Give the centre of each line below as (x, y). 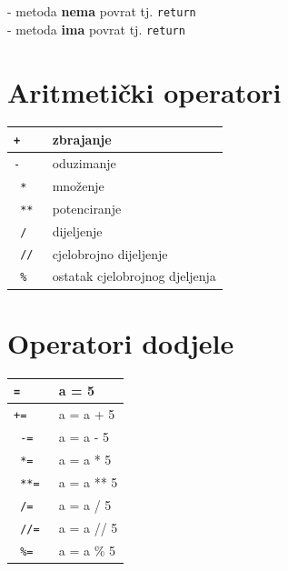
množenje (78, 185)
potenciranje (87, 208)
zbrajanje (82, 139)
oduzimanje (84, 162)
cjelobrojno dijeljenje (110, 253)
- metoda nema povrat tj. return (102, 11)
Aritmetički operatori (144, 91)
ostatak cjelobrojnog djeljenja (134, 276)
